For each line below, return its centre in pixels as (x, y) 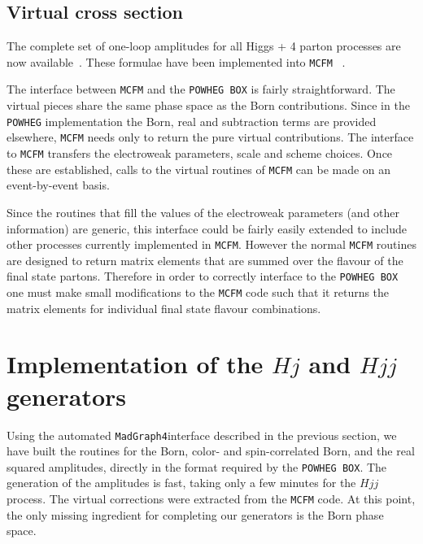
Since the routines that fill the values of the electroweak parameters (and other (203, 212)
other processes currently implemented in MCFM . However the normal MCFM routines (211, 244)
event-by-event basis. (58, 185)
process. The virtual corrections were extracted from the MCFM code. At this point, (211, 499)
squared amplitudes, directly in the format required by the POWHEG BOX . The (197, 466)
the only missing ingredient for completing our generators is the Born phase (195, 514)
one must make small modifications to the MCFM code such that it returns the (198, 292)
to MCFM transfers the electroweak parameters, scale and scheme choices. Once (200, 153)
